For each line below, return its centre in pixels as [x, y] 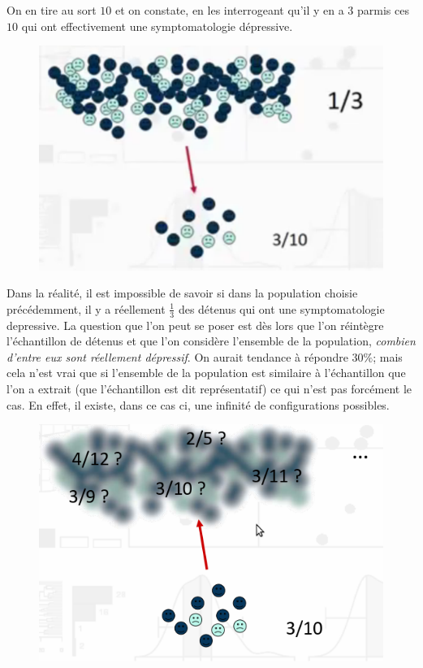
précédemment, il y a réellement [86, 308]
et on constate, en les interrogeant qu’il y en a [229, 10]
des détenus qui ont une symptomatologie [281, 308]
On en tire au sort [52, 10]
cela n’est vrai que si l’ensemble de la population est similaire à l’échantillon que [206, 373]
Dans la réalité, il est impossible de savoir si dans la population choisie [182, 293]
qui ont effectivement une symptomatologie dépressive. [157, 26]
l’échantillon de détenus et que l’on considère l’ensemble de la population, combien [211, 341]
